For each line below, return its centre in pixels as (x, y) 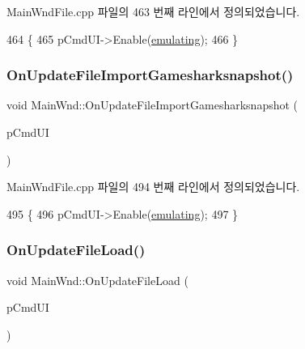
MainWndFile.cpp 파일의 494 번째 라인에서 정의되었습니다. (153, 187)
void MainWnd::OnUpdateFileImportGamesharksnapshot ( (152, 105)
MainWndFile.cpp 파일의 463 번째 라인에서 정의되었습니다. (153, 11)
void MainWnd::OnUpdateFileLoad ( (97, 280)
